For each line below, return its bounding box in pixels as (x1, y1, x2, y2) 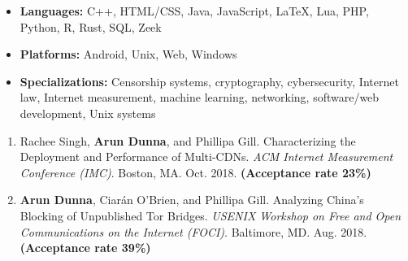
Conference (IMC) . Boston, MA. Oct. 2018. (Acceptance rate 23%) (20, 163, 371, 181)
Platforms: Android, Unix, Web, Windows (20, 46, 237, 63)
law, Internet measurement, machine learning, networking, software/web (20, 89, 380, 106)
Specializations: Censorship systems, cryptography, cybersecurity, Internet (20, 72, 399, 89)
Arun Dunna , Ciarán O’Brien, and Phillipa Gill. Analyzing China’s (20, 191, 364, 208)
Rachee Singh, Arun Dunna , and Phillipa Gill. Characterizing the (20, 132, 356, 149)
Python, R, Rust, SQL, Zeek (20, 18, 162, 35)
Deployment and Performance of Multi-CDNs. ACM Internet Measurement (20, 148, 393, 165)
